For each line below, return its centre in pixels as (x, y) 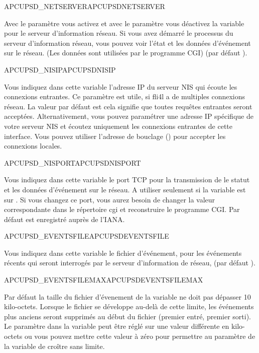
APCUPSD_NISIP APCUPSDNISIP (60, 69)
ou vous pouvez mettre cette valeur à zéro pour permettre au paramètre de (140, 336)
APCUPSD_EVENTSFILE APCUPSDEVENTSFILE (87, 236)
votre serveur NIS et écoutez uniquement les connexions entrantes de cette (118, 126)
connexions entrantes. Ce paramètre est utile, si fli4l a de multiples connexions (125, 96)
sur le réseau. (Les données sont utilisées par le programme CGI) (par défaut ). (126, 53)
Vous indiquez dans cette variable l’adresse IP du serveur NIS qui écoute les (121, 86)
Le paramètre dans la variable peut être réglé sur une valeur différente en (117, 326)
